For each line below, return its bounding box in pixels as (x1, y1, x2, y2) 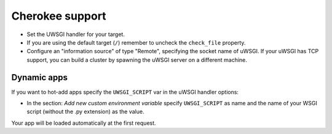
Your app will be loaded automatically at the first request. (11, 119, 156, 127)
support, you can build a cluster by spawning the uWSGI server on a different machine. (26, 56, 247, 64)
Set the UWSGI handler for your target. (26, 31, 125, 38)
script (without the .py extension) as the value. (26, 108, 144, 116)
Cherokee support (11, 9, 107, 23)
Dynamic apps (11, 72, 68, 83)
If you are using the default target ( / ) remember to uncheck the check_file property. (26, 39, 246, 46)
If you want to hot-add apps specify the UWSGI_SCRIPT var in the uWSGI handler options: (11, 88, 239, 95)
